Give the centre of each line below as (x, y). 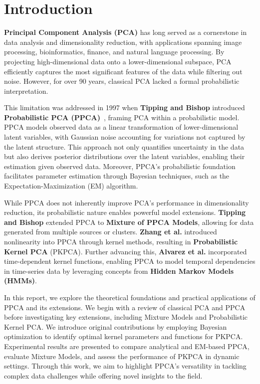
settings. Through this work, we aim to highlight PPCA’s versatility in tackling (125, 366)
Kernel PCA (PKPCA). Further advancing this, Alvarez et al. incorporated (126, 251)
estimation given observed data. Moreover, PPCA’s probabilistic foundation (120, 166)
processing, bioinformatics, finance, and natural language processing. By (114, 52)
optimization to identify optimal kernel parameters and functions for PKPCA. (124, 336)
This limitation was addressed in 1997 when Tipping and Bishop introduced (125, 107)
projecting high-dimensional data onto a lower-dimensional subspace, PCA (118, 61)
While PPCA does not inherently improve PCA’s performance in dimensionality (127, 202)
